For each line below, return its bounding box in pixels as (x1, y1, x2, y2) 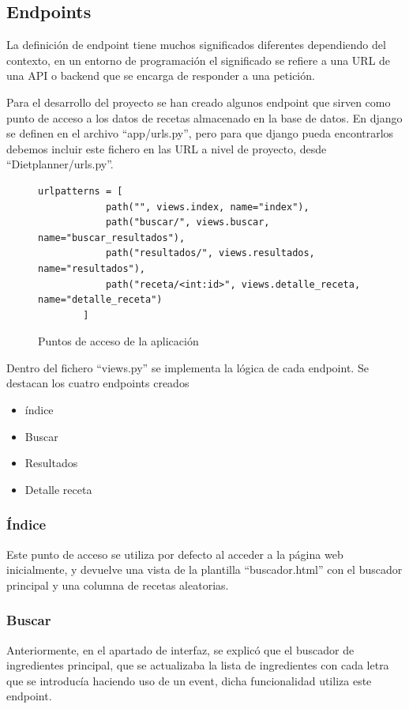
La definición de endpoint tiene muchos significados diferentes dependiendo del (6, 36, 386, 53)
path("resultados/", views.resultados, (105, 247, 315, 259)
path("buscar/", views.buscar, (105, 217, 270, 228)
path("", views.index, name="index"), (105, 201, 310, 213)
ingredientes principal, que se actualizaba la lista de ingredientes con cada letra (6, 657, 389, 673)
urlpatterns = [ (38, 185, 123, 197)
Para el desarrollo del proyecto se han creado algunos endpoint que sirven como (6, 93, 391, 110)
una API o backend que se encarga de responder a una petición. (6, 67, 315, 84)
